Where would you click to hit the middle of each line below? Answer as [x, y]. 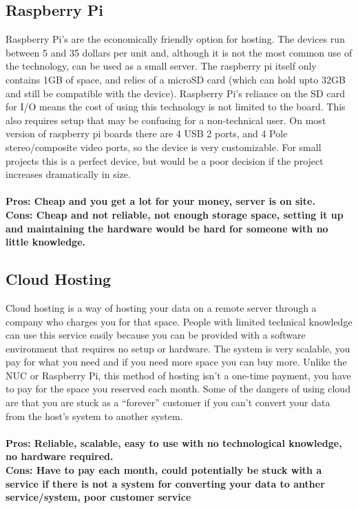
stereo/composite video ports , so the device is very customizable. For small [164, 147]
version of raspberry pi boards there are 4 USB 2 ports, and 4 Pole [147, 133]
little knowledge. [46, 242]
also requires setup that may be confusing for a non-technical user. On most [166, 120]
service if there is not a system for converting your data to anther [165, 483]
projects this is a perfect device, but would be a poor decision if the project [165, 160]
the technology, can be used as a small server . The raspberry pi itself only [161, 66]
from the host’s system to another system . [94, 416]
